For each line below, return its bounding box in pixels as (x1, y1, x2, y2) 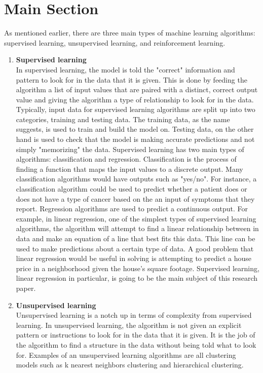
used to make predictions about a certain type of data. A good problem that (16, 243, 254, 253)
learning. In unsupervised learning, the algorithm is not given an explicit (16, 319, 242, 330)
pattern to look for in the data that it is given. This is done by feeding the (16, 74, 247, 85)
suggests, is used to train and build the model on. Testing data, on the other (16, 124, 254, 134)
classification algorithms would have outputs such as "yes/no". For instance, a (16, 173, 257, 184)
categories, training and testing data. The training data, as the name (16, 114, 230, 124)
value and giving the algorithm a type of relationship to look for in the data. (16, 94, 254, 104)
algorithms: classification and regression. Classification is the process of (16, 154, 237, 164)
